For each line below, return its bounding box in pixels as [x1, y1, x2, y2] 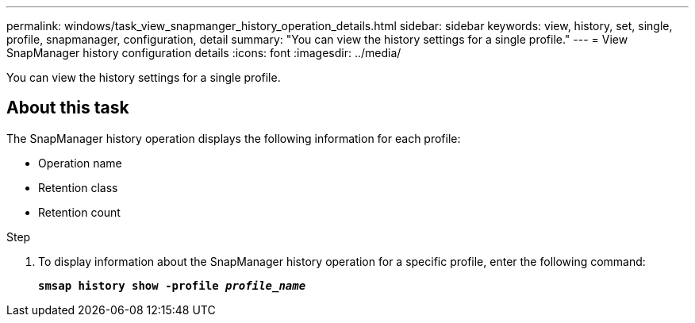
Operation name [38, 156, 122, 170]
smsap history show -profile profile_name [38, 279, 306, 292]
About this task [6, 98, 129, 118]
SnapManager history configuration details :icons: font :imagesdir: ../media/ [6, 46, 401, 60]
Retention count [38, 205, 121, 219]
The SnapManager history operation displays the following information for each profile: [6, 131, 461, 145]
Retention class [38, 180, 118, 194]
